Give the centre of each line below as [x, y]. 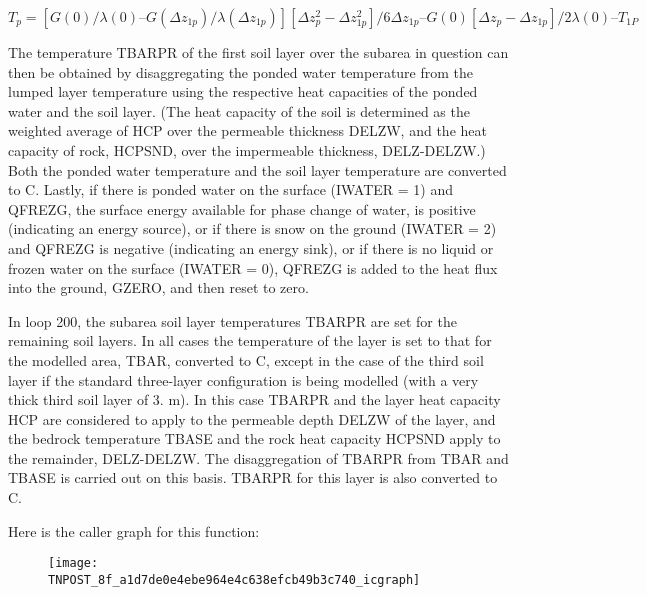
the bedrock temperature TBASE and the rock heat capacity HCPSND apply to [254, 438]
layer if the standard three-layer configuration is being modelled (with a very [243, 379]
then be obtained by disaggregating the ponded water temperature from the [241, 71]
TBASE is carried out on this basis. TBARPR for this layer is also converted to [253, 477]
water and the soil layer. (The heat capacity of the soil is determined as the [239, 110]
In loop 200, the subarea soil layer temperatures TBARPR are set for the [232, 320]
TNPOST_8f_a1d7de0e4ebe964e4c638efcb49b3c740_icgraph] [234, 579]
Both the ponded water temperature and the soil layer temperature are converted [257, 169]
